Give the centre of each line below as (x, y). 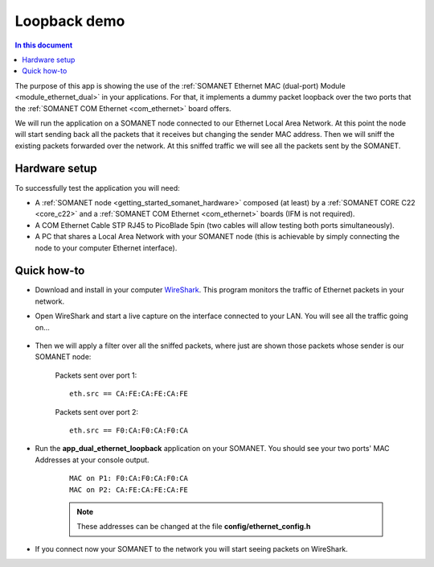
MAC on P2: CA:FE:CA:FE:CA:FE (129, 490)
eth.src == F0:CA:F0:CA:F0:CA (129, 430)
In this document (44, 45)
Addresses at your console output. (92, 460)
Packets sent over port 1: (96, 375)
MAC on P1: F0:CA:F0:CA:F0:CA (129, 478)
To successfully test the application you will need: (97, 188)
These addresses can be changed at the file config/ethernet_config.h (194, 527)
